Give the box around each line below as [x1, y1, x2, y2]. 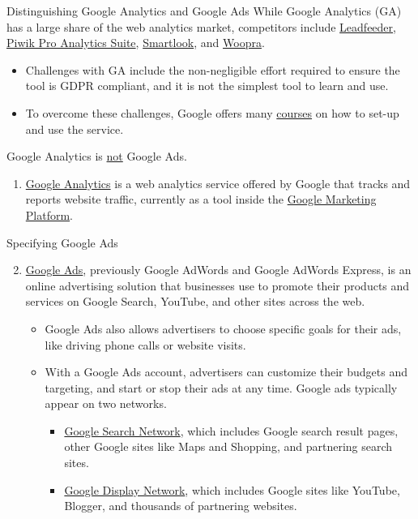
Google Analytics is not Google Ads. [6, 148, 187, 165]
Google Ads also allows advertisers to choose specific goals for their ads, [45, 320, 402, 337]
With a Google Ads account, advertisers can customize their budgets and [45, 363, 408, 380]
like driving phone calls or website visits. [45, 336, 246, 353]
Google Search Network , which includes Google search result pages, [64, 422, 399, 439]
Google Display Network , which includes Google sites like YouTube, [64, 481, 400, 498]
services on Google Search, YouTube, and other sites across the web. [25, 293, 365, 310]
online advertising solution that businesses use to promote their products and [25, 277, 410, 294]
